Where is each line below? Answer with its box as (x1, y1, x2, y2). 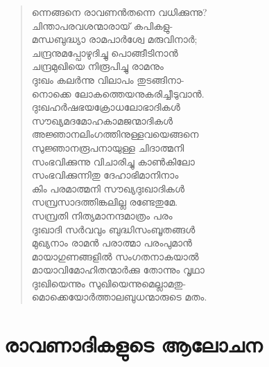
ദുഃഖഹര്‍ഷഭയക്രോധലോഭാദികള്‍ (31, 100, 180, 114)
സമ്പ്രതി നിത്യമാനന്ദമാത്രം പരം (31, 208, 173, 222)
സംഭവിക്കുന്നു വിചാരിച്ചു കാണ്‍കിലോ (31, 154, 195, 168)
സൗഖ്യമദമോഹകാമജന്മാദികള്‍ (31, 113, 173, 127)
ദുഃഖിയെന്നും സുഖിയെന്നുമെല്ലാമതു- (31, 276, 186, 290)
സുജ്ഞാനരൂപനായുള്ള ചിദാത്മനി (31, 140, 184, 154)
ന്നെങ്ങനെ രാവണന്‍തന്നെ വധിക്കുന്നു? (31, 5, 207, 19)
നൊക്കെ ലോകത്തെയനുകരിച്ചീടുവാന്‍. (31, 86, 205, 100)
